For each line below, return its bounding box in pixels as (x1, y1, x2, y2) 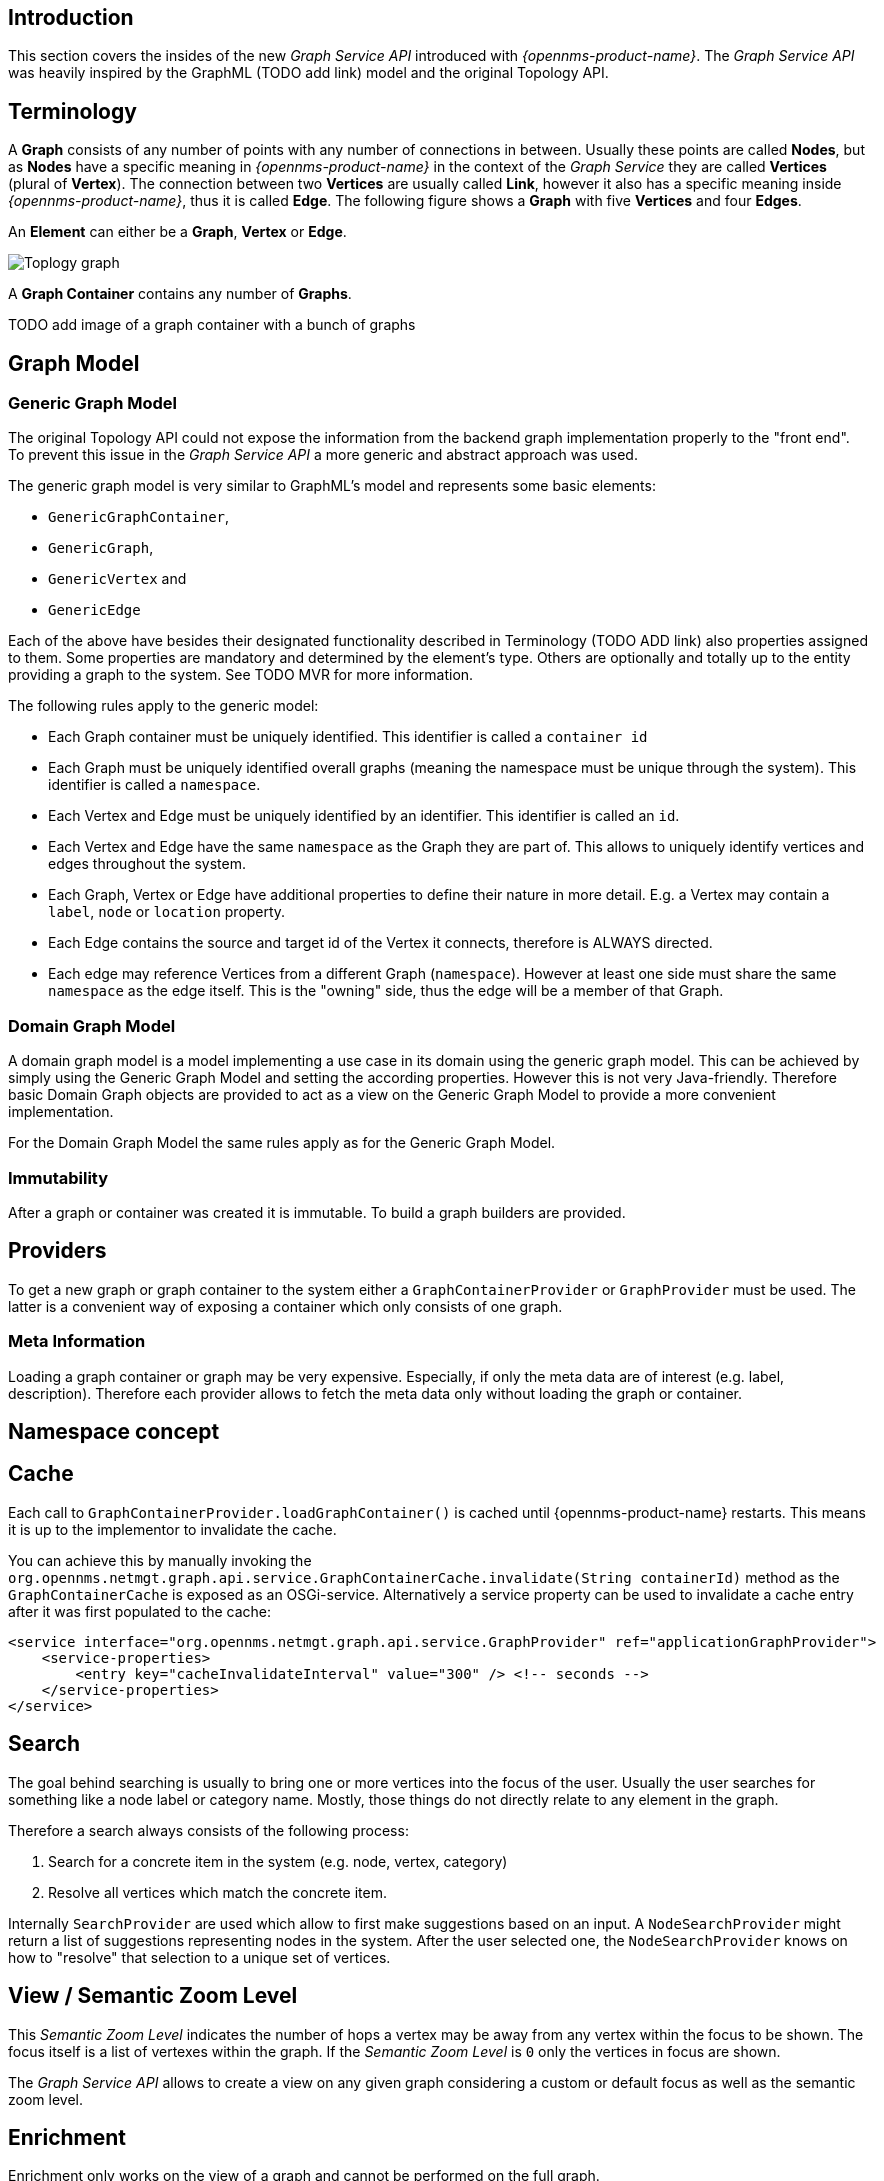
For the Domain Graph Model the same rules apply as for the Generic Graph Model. (8, 1134, 556, 1152)
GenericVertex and (48, 570, 187, 588)
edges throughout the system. (48, 855, 246, 873)
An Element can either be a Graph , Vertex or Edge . (8, 223, 347, 241)
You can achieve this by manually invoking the (8, 1551, 312, 1569)
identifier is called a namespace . (48, 776, 261, 794)
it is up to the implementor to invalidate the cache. (8, 1520, 337, 1538)
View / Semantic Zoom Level (8, 1983, 298, 2009)
